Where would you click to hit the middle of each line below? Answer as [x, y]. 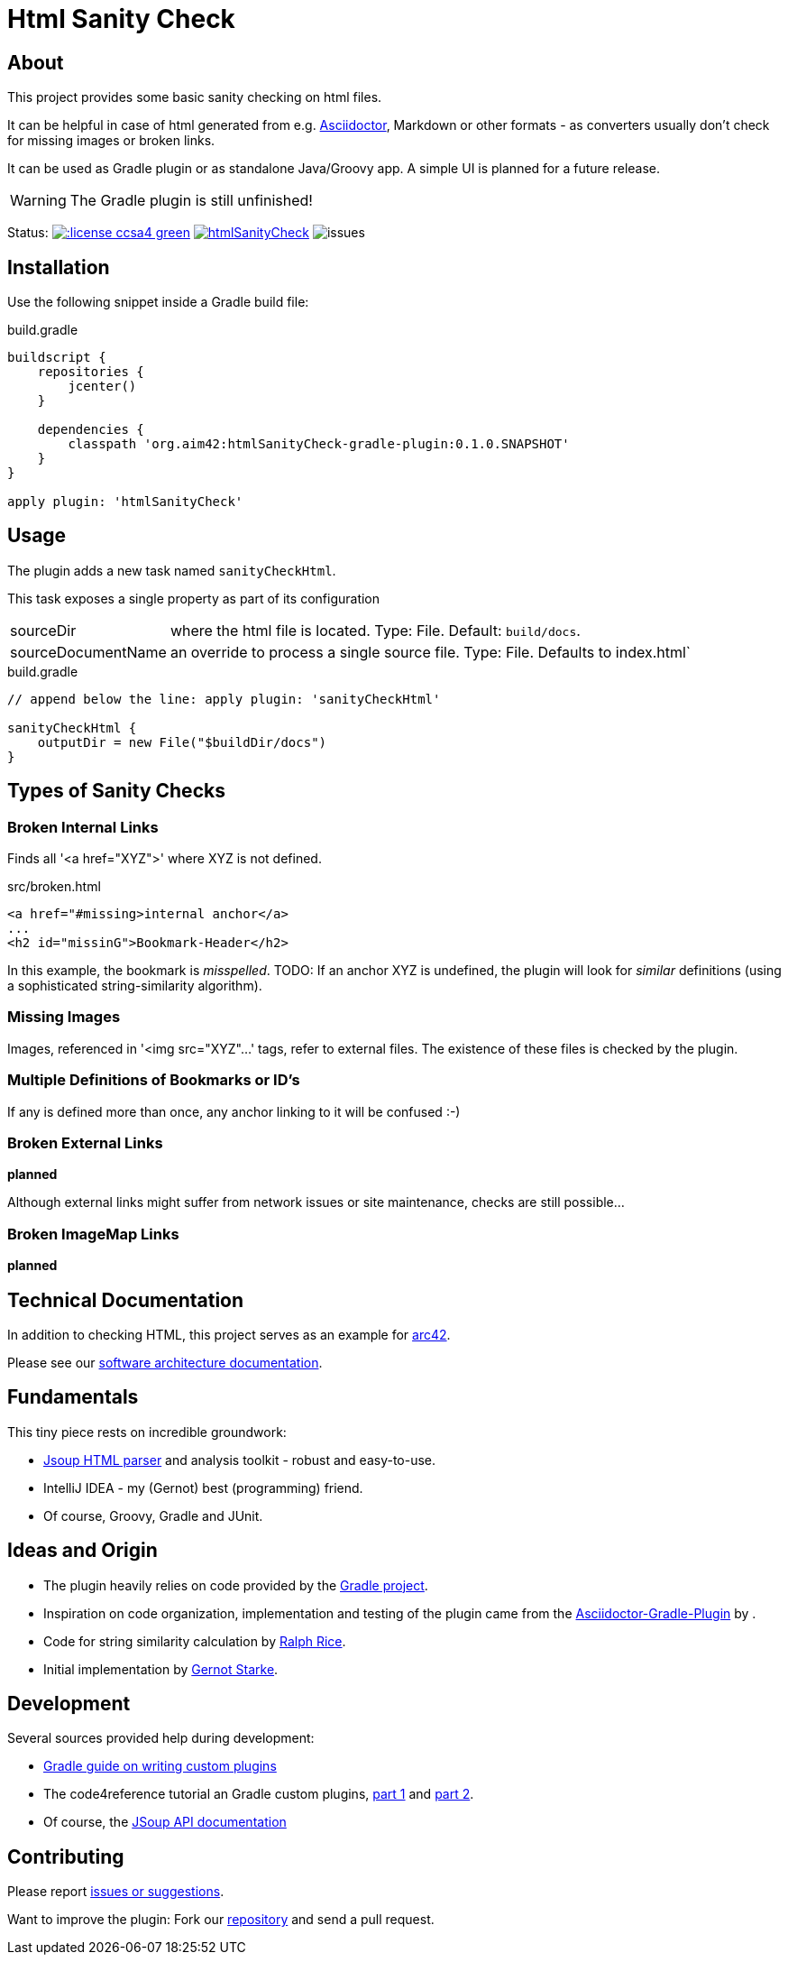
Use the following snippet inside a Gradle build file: [158, 302]
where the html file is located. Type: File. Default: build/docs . [375, 630]
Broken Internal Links [83, 827]
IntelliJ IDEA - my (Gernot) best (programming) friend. [203, 1488]
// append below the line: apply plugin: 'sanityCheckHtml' [224, 699]
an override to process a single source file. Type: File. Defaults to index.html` [431, 652]
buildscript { [57, 358]
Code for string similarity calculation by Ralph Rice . [195, 1641]
